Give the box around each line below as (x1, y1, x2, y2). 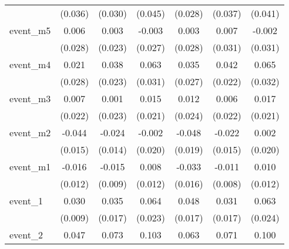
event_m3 (9, 92, 51, 105)
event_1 (9, 194, 43, 207)
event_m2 (9, 126, 51, 139)
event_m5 (9, 23, 51, 37)
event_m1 (9, 160, 51, 173)
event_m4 (9, 58, 51, 71)
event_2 (9, 228, 43, 241)
